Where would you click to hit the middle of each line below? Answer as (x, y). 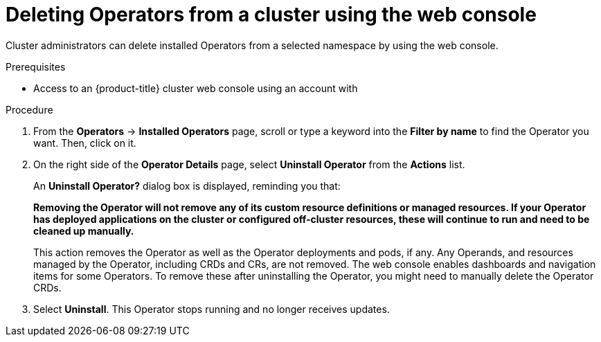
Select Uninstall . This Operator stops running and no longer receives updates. (212, 309)
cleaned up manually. (84, 231)
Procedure (29, 109)
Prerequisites (36, 66)
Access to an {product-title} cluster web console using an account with (196, 88)
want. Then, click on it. (85, 143)
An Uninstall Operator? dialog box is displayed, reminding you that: (187, 186)
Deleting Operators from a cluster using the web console (271, 15)
